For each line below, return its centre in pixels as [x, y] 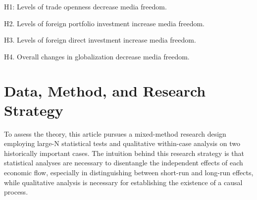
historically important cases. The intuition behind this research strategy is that [124, 153]
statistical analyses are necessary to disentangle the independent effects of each [124, 163]
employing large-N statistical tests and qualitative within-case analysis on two [122, 143]
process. [16, 192]
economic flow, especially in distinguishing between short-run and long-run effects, [129, 173]
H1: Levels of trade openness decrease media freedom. [85, 6]
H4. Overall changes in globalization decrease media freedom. [97, 56]
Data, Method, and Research [105, 90]
